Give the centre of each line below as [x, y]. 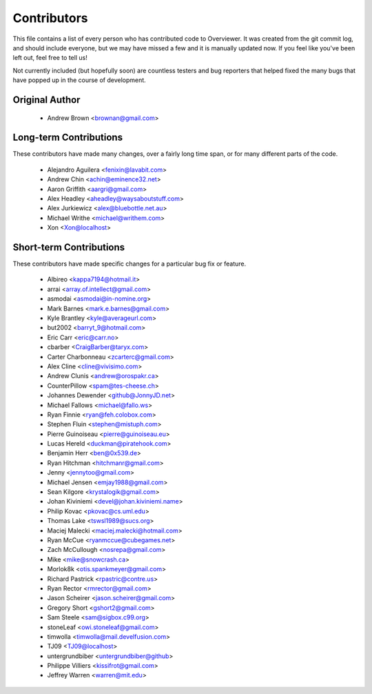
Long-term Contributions [68, 138]
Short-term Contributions [69, 247]
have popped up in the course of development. [79, 80]
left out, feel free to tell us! [50, 58]
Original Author [46, 100]
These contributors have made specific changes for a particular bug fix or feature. [130, 264]
